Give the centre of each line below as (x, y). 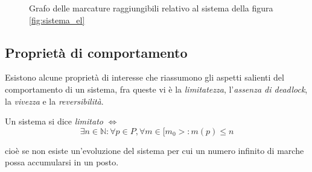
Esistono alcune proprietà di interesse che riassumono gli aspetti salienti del (145, 77)
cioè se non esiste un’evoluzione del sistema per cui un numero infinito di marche (154, 150)
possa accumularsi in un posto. (62, 162)
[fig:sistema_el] (57, 20)
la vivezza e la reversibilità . (54, 101)
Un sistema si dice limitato (54, 121)
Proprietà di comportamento (96, 52)
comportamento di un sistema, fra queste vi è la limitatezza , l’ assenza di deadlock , (156, 89)
